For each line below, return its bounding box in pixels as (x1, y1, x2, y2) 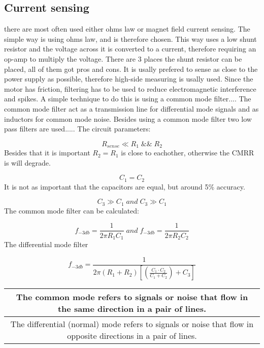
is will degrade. (4, 157, 51, 168)
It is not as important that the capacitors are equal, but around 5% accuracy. (4, 181, 245, 192)
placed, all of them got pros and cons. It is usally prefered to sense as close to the (4, 63, 258, 74)
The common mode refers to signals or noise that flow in (16, 291, 248, 303)
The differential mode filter (4, 238, 88, 249)
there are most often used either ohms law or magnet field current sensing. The (4, 23, 250, 34)
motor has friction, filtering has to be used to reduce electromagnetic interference (4, 83, 256, 94)
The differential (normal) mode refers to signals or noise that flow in (10, 318, 254, 330)
